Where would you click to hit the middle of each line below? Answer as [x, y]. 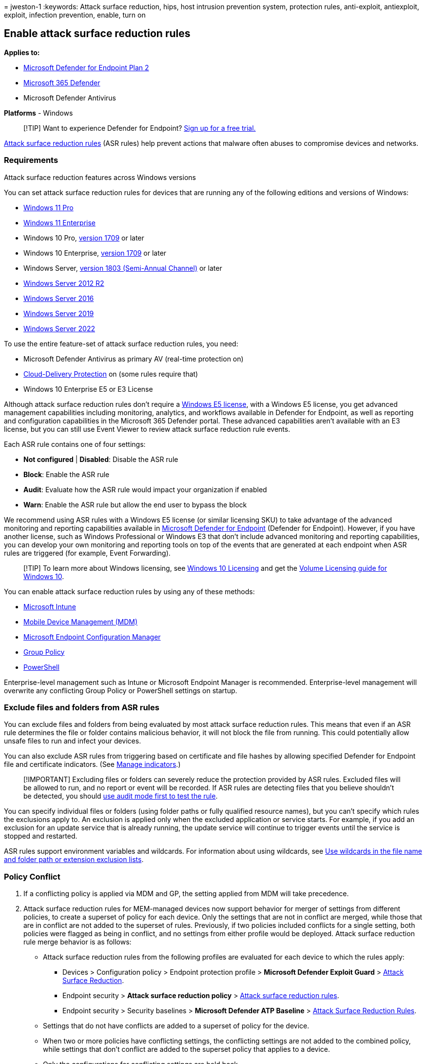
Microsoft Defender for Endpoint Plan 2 [86, 67]
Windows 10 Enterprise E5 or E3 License [88, 389]
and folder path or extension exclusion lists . [74, 860]
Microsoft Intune [50, 606]
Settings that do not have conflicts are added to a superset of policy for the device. [176, 1026]
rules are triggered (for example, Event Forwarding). [87, 553]
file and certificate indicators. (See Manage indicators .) [92, 764]
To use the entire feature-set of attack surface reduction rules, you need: [121, 343]
